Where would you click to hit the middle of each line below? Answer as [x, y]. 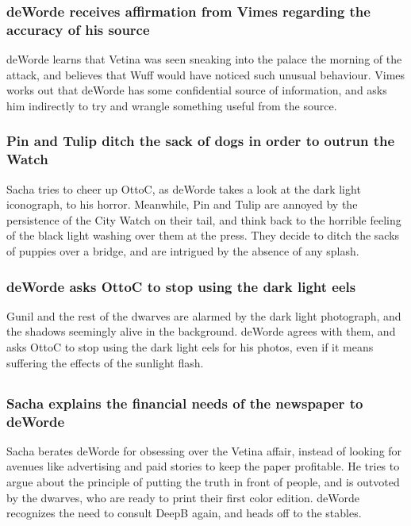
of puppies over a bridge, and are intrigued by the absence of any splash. [183, 251]
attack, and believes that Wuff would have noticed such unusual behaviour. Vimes [206, 74]
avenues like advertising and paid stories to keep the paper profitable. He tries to [203, 466]
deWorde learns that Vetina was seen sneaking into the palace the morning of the [204, 59]
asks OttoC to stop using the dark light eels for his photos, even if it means [190, 347]
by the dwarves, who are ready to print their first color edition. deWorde [183, 497]
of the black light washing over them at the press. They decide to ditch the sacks [203, 235]
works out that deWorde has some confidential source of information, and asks [197, 90]
